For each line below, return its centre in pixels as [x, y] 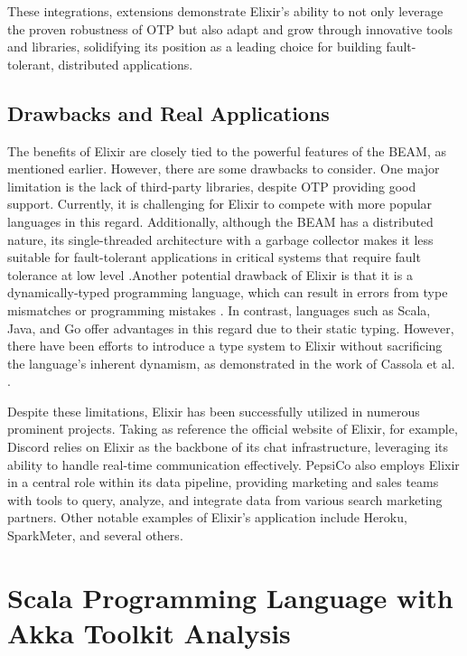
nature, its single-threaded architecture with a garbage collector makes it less [220, 239]
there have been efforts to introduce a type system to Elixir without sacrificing [225, 346]
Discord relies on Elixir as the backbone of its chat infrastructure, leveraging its [228, 447]
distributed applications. [126, 64]
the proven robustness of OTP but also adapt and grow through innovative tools [230, 28]
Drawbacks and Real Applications [168, 112]
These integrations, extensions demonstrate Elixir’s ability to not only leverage [225, 11]
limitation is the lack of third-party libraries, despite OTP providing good [212, 186]
